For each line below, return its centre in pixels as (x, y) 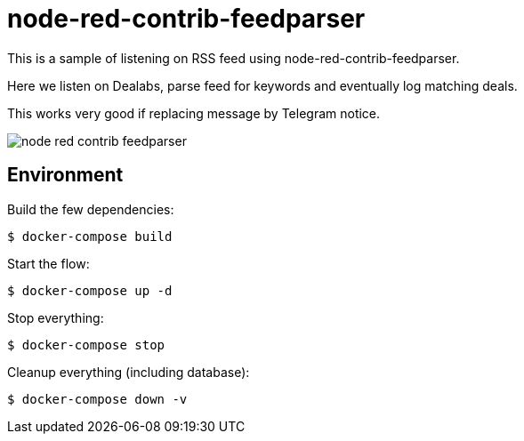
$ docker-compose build (90, 236)
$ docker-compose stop (86, 345)
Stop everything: (56, 317)
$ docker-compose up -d (90, 290)
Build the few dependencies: (91, 209)
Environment (65, 175)
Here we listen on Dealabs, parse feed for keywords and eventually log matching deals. (262, 85)
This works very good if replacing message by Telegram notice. (194, 113)
